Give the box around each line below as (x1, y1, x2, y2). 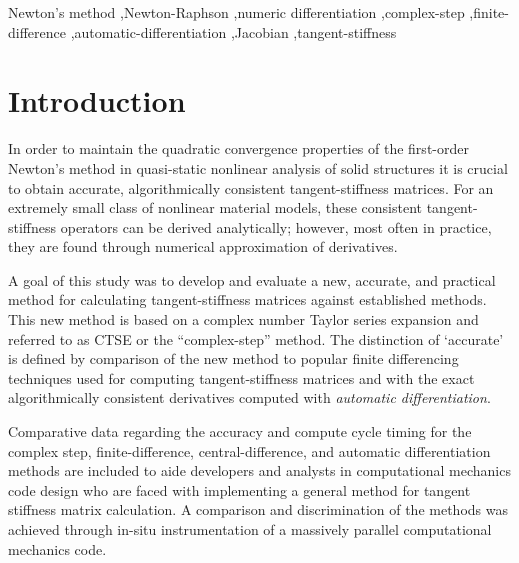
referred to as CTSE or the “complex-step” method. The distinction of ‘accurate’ (8, 328, 504, 349)
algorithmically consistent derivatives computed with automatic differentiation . (8, 387, 491, 408)
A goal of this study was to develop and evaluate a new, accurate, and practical (8, 269, 496, 290)
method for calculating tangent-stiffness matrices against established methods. (8, 289, 487, 310)
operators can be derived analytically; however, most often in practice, (60, 216, 492, 237)
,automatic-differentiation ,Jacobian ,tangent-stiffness (70, 21, 397, 42)
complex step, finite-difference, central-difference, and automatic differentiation (8, 440, 491, 461)
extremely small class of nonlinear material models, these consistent (8, 197, 422, 218)
